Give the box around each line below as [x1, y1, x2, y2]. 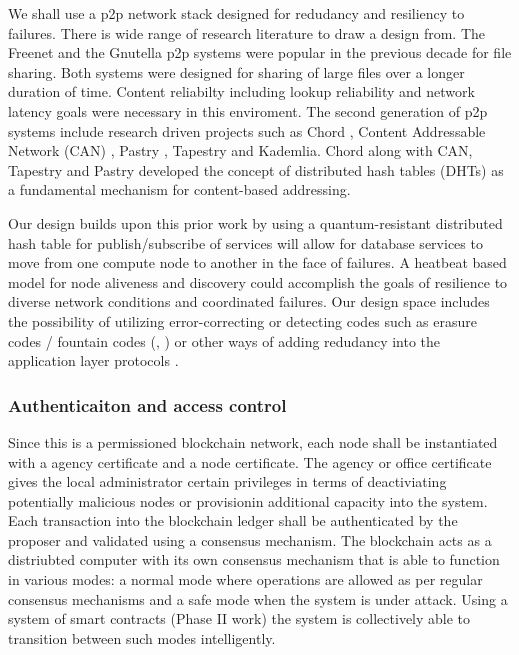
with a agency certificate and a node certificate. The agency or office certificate [8, 451, 492, 472]
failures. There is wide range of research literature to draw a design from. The [8, 22, 486, 43]
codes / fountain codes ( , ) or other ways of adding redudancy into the [8, 330, 441, 351]
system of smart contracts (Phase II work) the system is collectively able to [8, 608, 471, 629]
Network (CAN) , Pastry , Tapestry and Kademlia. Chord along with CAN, [8, 140, 473, 161]
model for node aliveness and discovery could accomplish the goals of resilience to [8, 271, 508, 292]
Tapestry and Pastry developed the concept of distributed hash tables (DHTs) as [8, 159, 504, 180]
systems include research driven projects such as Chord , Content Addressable [8, 120, 486, 141]
